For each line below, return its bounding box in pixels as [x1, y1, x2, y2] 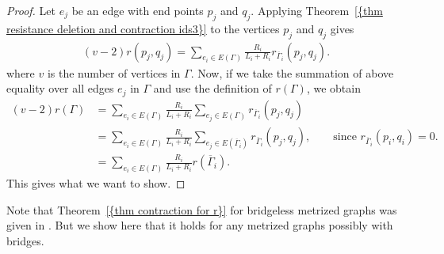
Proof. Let [6, 2, 55, 18]
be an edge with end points [71, 2, 204, 18]
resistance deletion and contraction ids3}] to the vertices [6, 20, 280, 36]
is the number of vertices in [47, 64, 181, 81]
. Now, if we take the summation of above [190, 64, 394, 81]
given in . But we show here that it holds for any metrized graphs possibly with [6, 217, 393, 233]
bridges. [6, 232, 44, 248]
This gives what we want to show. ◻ [6, 174, 186, 191]
